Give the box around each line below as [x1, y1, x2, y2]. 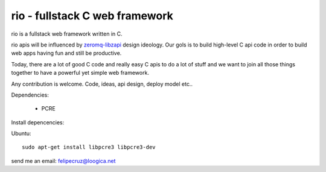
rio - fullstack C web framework [11, 9, 173, 22]
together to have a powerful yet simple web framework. [11, 69, 149, 77]
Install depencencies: [11, 118, 65, 126]
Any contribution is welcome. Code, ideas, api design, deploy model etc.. [11, 80, 193, 88]
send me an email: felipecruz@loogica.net [11, 157, 116, 164]
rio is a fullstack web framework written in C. [11, 30, 123, 37]
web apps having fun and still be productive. [11, 49, 122, 57]
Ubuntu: [11, 130, 31, 137]
